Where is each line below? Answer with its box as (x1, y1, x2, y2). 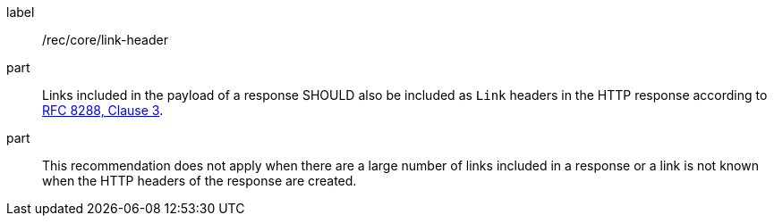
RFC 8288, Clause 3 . (42, 103, 164, 118)
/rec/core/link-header (42, 32, 168, 47)
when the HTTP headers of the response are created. (42, 173, 357, 188)
